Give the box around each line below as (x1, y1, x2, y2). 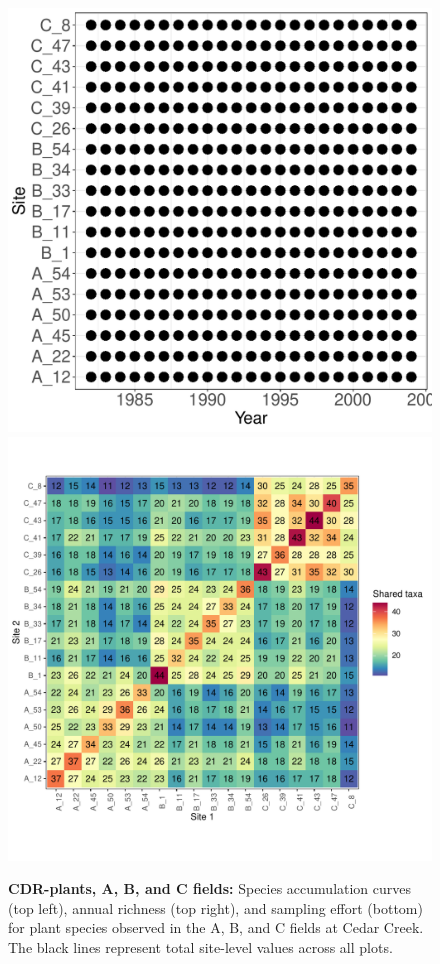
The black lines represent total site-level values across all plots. (8, 936, 393, 957)
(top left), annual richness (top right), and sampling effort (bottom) (8, 897, 423, 918)
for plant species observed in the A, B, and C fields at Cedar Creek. (8, 917, 424, 938)
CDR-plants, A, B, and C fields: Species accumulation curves (8, 878, 412, 899)
